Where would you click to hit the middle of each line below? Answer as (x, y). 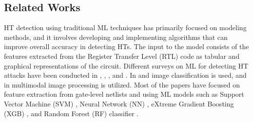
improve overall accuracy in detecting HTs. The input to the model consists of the (126, 46)
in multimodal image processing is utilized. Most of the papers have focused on (122, 84)
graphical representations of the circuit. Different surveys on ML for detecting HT (126, 65)
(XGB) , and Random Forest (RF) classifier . (71, 113)
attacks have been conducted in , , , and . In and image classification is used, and (125, 75)
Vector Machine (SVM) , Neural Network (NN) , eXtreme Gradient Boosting (119, 103)
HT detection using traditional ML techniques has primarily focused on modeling (125, 27)
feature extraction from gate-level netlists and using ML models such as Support (124, 94)
